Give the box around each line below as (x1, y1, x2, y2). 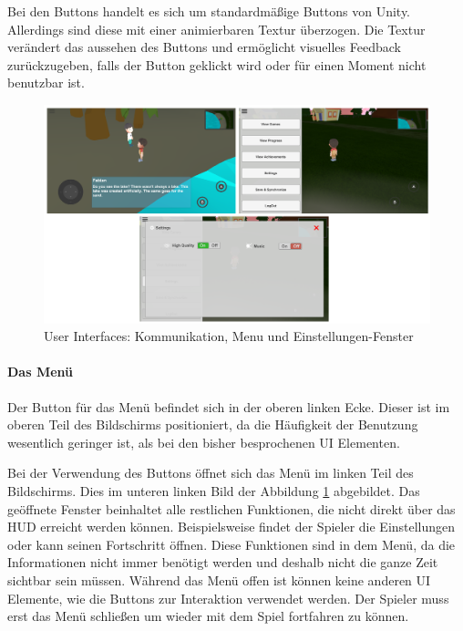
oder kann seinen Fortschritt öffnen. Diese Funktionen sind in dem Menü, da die (7, 534, 456, 553)
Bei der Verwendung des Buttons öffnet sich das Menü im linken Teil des (7, 463, 414, 482)
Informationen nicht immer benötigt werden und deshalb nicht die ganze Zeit (7, 553, 438, 572)
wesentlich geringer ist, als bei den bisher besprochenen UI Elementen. (7, 432, 400, 451)
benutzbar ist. (7, 73, 85, 92)
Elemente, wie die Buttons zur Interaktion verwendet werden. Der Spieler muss (7, 588, 449, 607)
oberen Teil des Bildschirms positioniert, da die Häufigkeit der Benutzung (7, 415, 418, 434)
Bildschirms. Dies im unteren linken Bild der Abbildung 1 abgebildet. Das (7, 481, 420, 501)
